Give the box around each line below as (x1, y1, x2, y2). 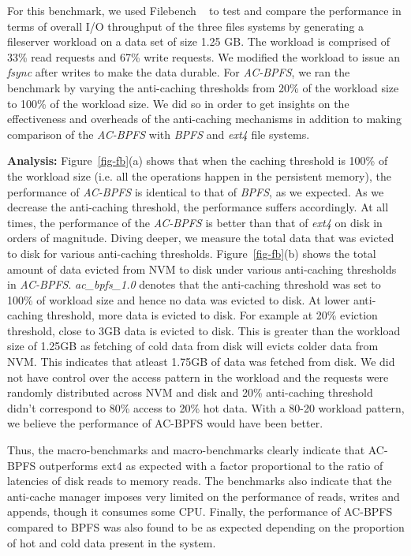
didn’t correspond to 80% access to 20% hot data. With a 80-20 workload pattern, (7, 399, 405, 416)
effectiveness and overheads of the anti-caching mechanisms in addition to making (7, 110, 402, 127)
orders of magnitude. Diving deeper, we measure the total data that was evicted (7, 229, 394, 246)
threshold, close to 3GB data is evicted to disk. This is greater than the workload (7, 322, 401, 338)
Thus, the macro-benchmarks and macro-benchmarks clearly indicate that (7, 442, 365, 458)
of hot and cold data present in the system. (7, 534, 216, 550)
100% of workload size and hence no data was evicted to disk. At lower (7, 291, 350, 308)
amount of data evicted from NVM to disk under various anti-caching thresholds (7, 260, 397, 277)
